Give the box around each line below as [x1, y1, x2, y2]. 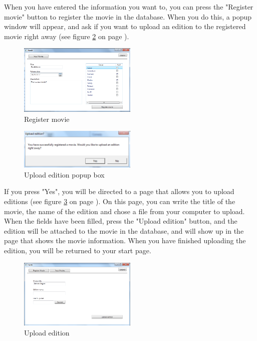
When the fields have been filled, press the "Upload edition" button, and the [4, 216, 237, 226]
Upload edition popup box [24, 169, 105, 180]
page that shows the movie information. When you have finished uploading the [4, 235, 246, 246]
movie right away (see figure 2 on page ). [4, 31, 129, 41]
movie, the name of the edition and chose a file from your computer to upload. [4, 206, 245, 216]
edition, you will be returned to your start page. [4, 245, 151, 256]
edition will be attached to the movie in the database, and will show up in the [4, 225, 244, 236]
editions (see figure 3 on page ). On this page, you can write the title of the [4, 196, 235, 207]
